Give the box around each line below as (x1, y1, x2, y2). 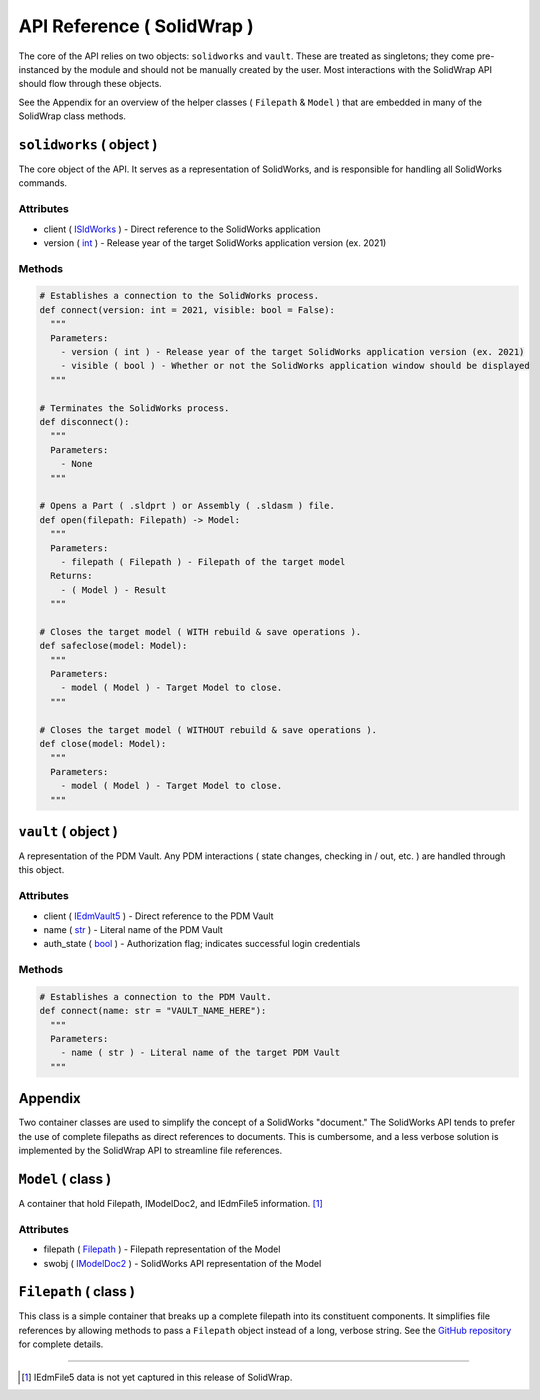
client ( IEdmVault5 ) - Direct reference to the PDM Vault (43, 910, 274, 922)
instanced (18, 63, 60, 75)
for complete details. (18, 1338, 104, 1350)
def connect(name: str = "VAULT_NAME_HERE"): (39, 1005, 267, 1017)
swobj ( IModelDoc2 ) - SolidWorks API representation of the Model (43, 1257, 322, 1269)
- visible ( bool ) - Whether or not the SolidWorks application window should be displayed (60, 360, 530, 372)
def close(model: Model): (39, 738, 167, 749)
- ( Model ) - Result (60, 584, 167, 595)
